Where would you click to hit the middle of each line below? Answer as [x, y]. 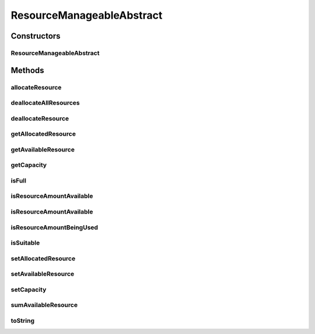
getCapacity [29, 165]
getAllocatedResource [43, 134]
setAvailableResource [43, 274]
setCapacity [29, 290]
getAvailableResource [43, 149]
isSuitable [25, 243]
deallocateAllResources [45, 103]
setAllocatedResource [43, 259]
